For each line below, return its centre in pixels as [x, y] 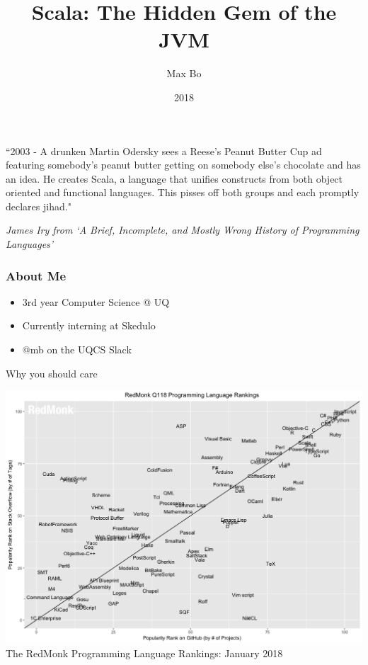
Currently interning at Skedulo [89, 325]
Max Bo [184, 73]
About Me [36, 275]
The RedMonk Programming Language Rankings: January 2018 [144, 653]
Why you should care [52, 373]
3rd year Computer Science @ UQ [96, 301]
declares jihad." [39, 206]
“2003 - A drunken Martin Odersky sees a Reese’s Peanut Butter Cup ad [164, 150]
